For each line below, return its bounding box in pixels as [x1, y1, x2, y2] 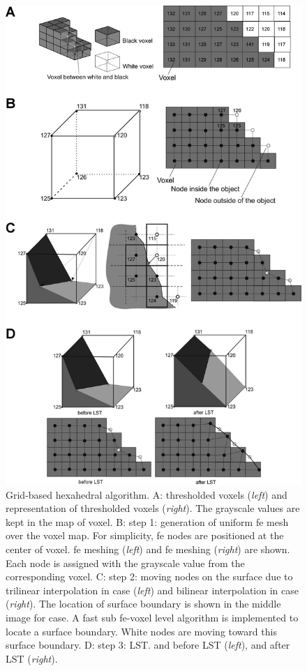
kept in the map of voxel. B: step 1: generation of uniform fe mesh [6, 514, 289, 529]
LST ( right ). [6, 651, 58, 665]
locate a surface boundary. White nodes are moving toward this [6, 624, 277, 638]
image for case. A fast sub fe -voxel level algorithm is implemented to [6, 610, 299, 624]
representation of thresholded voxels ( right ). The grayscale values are [6, 501, 300, 515]
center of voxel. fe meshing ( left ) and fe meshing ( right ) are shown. [6, 541, 290, 556]
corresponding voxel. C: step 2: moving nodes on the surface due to [6, 569, 293, 584]
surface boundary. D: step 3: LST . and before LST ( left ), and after [6, 638, 290, 652]
